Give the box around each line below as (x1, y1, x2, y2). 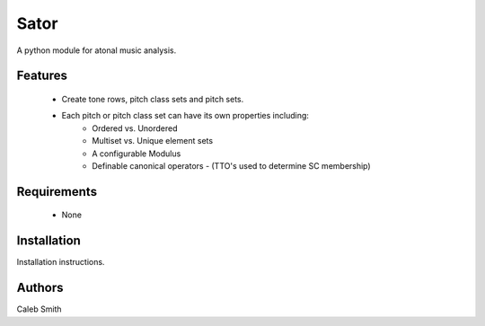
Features (16, 68, 67, 84)
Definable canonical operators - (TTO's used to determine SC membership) (92, 160, 372, 171)
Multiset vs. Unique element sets (92, 136, 214, 146)
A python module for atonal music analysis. (16, 45, 177, 56)
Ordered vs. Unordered (92, 122, 179, 134)
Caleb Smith (16, 304, 62, 314)
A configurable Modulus (92, 148, 181, 159)
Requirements (16, 184, 98, 199)
